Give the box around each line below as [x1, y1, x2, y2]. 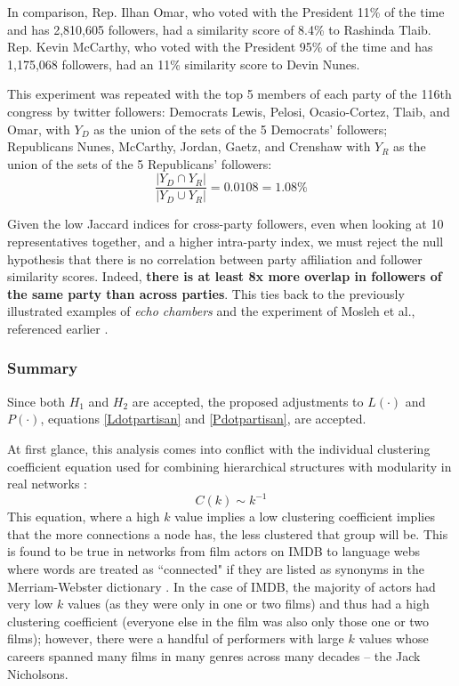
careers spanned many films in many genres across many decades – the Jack [7, 647, 421, 665]
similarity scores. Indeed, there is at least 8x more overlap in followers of [7, 267, 442, 286]
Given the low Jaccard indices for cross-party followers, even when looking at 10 [7, 214, 444, 233]
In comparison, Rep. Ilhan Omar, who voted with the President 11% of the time [7, 3, 445, 20]
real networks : [7, 474, 87, 493]
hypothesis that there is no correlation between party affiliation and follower [7, 249, 423, 268]
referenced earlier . [7, 319, 109, 337]
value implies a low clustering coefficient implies [174, 507, 435, 526]
